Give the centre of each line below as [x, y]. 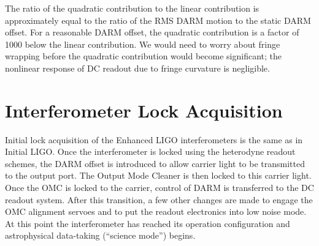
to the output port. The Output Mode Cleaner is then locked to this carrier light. [158, 175]
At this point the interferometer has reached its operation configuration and [148, 223]
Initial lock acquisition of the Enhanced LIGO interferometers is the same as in [154, 139]
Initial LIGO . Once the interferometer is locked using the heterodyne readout [150, 151]
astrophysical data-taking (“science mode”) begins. [100, 235]
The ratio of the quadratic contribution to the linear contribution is [132, 8]
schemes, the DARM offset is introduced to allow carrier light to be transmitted [155, 163]
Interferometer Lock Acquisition [144, 110]
